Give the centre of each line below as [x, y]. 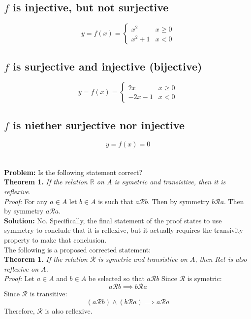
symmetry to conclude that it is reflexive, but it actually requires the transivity [124, 230]
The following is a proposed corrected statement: [78, 249]
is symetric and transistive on [143, 259]
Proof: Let [19, 278]
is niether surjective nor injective [99, 124]
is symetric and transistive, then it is [170, 182]
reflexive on [21, 268]
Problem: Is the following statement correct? [73, 172]
